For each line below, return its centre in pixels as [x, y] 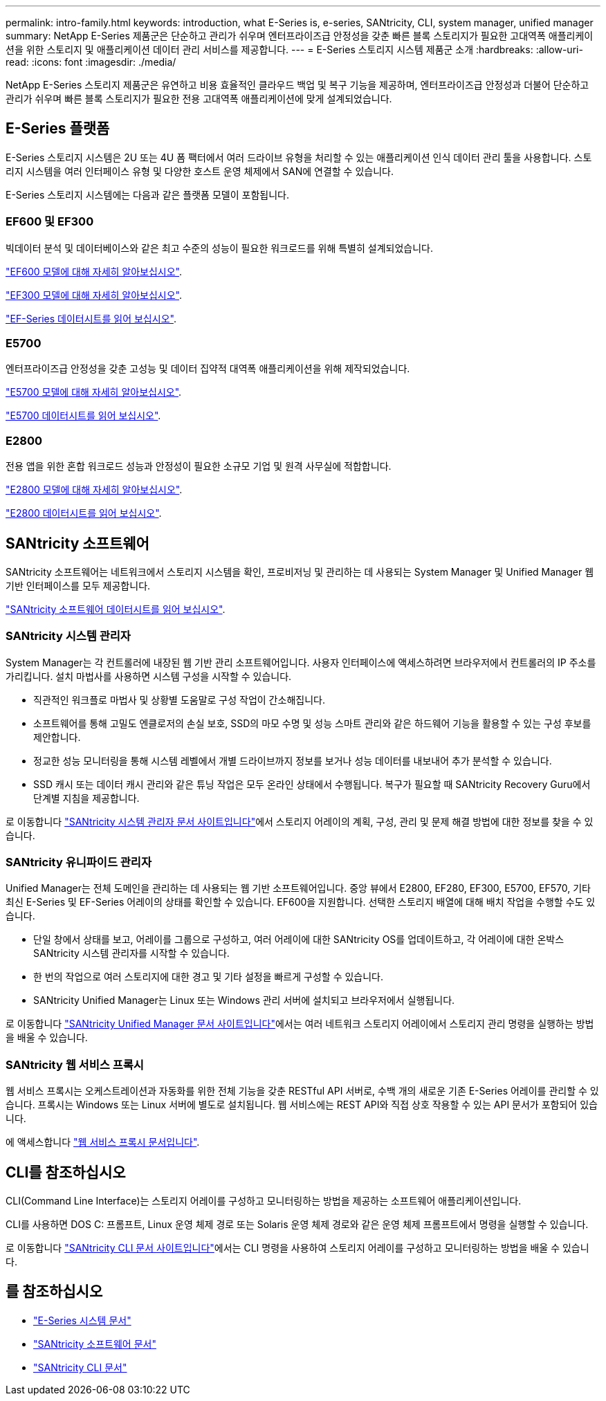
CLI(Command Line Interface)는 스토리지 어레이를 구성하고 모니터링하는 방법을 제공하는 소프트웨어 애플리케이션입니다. [264, 1201]
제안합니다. [57, 737]
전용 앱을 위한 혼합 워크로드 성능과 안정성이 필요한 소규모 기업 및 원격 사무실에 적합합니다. [199, 466]
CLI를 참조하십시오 [66, 1172]
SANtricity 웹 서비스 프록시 [75, 1064]
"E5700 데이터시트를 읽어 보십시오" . [83, 416]
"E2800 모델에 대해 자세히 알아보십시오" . [94, 490]
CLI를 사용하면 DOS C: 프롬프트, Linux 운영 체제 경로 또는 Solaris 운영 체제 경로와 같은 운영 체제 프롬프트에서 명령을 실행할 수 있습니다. [297, 1225]
